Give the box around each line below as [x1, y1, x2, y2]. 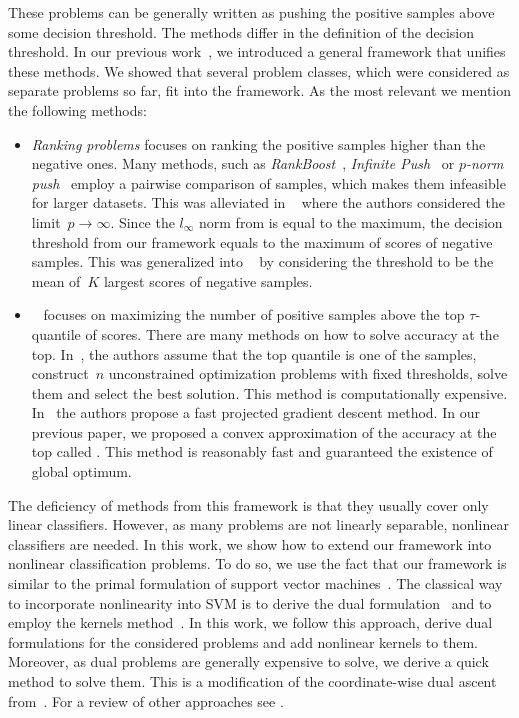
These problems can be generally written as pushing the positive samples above [8, 2, 495, 22]
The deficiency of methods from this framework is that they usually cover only [8, 494, 489, 515]
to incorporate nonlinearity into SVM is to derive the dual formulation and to [8, 592, 492, 613]
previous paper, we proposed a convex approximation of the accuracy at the [31, 421, 497, 442]
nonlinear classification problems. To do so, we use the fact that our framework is [8, 553, 507, 574]
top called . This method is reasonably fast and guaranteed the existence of [31, 441, 493, 462]
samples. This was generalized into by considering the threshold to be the [31, 251, 494, 272]
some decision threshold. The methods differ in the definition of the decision [8, 21, 474, 42]
